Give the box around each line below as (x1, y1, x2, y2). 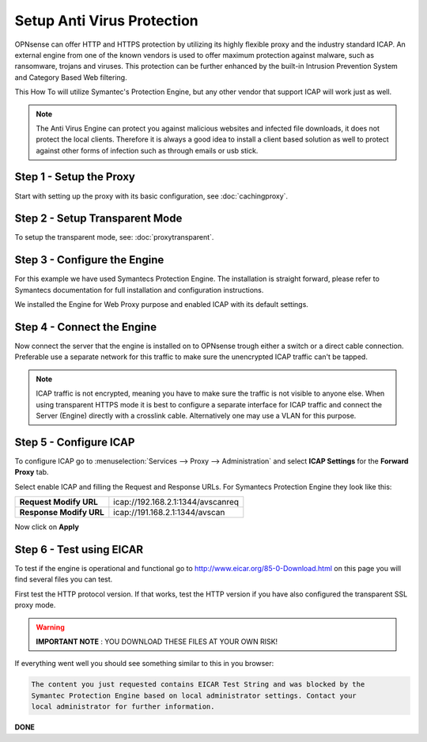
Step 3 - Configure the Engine (14, 253, 164, 267)
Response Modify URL (19, 507, 104, 518)
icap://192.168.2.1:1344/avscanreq (113, 497, 240, 508)
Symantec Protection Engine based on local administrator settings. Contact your (31, 691, 357, 700)
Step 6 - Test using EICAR (14, 543, 144, 556)
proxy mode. (14, 600, 56, 610)
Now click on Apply (14, 522, 79, 532)
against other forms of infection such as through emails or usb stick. (36, 146, 259, 155)
